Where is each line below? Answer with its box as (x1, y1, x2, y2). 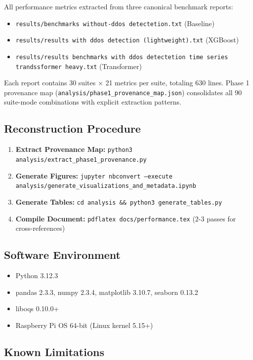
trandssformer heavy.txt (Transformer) (15, 61, 142, 71)
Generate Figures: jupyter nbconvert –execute (15, 170, 172, 180)
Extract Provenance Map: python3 (15, 144, 132, 154)
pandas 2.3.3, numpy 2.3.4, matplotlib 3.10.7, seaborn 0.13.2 (15, 287, 198, 297)
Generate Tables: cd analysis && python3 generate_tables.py (15, 196, 222, 207)
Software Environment (4, 247, 121, 262)
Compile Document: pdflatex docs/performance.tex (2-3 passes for (15, 213, 236, 223)
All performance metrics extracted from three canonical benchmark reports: (4, 1, 233, 11)
